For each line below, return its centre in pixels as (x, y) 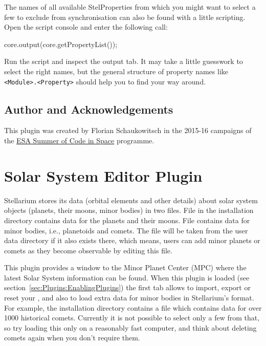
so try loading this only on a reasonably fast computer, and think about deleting (130, 327)
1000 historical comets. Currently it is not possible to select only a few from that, (132, 318)
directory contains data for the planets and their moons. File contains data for (127, 220)
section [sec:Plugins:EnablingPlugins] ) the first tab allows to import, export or (127, 287)
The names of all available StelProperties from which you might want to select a (130, 7)
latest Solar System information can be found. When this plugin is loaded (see (127, 277)
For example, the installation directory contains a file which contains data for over (133, 307)
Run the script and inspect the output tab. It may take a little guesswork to (124, 61)
